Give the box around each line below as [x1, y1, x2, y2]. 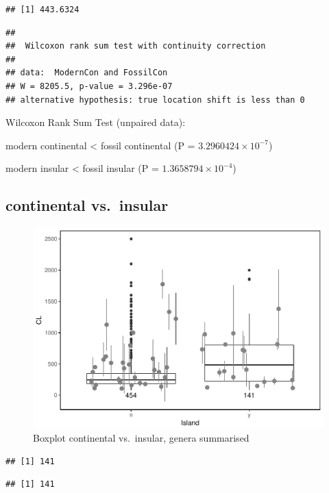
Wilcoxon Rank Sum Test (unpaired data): [5, 115, 186, 129]
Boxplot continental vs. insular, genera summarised [33, 431, 249, 445]
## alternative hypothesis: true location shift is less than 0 [5, 94, 305, 105]
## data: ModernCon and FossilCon [5, 68, 168, 78]
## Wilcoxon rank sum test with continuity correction [5, 41, 266, 51]
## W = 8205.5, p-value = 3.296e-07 [5, 81, 173, 91]
